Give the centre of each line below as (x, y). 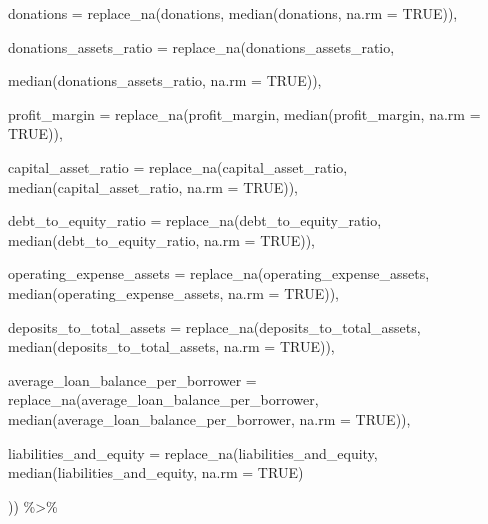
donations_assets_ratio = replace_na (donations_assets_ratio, (201, 46)
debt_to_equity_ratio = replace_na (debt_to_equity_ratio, (195, 220)
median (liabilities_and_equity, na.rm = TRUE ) (156, 472)
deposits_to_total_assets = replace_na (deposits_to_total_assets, (214, 326)
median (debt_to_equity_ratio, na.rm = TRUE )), (161, 239)
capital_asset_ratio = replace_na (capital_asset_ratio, (178, 166)
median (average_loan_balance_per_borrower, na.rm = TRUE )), (209, 418)
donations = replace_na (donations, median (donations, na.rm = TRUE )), (233, 13)
